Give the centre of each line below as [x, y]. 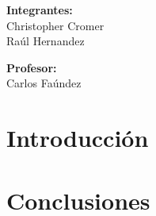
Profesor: [32, 67]
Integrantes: [40, 10]
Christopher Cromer [55, 25]
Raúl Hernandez [46, 41]
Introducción [78, 138]
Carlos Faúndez [44, 83]
